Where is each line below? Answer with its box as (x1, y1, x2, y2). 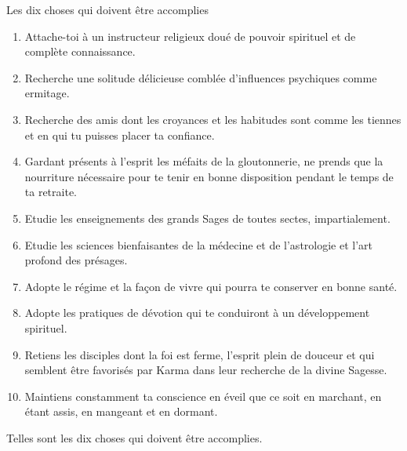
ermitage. (24, 85, 70, 101)
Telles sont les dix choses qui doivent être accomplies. (6, 429, 263, 446)
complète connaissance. (24, 43, 136, 60)
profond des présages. (24, 252, 128, 268)
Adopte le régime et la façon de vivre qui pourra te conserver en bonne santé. (24, 278, 398, 294)
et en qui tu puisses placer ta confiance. (24, 126, 215, 143)
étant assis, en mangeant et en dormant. (24, 403, 218, 420)
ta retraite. (24, 184, 77, 200)
